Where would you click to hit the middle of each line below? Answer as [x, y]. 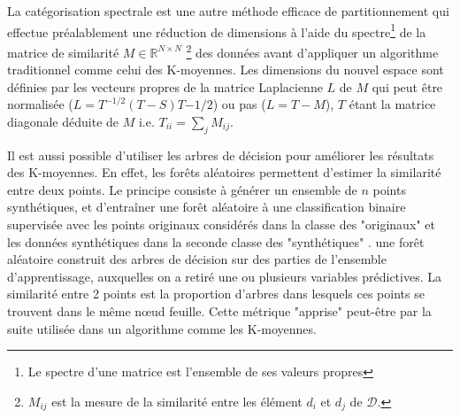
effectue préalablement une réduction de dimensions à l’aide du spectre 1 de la [217, 30]
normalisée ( [40, 104]
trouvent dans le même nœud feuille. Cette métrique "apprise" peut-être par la [219, 311]
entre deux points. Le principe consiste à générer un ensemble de [182, 189]
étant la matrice [392, 104]
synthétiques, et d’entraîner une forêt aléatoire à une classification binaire [207, 207]
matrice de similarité [63, 52]
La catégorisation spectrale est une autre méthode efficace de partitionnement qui [228, 11]
